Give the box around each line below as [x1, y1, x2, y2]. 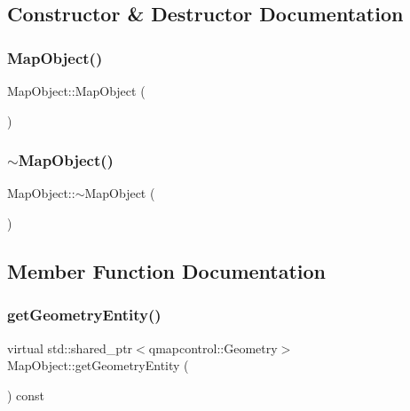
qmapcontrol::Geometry [148, 338, 278, 357]
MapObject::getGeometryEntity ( [7, 356, 189, 375]
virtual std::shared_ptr [7, 338, 133, 357]
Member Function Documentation [7, 257, 327, 284]
